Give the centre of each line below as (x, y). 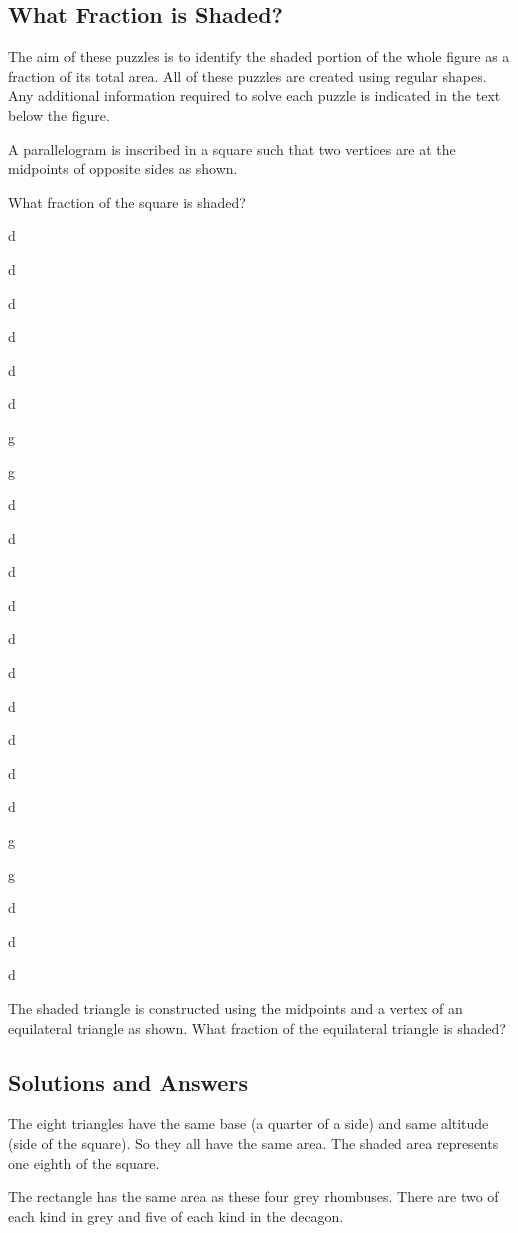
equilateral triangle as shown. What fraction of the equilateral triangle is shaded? (257, 1027)
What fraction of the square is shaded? (127, 201)
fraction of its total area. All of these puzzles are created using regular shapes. (247, 75)
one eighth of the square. (84, 1162)
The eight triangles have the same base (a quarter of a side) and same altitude (248, 1123)
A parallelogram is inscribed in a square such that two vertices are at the (232, 148)
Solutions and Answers (128, 1081)
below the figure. (59, 114)
